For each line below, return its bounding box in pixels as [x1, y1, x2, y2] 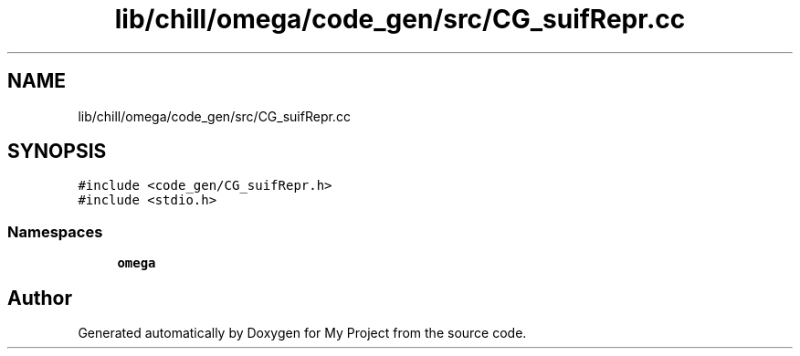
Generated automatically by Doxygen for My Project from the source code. [78, 325, 527, 341]
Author [7, 286, 72, 309]
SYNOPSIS [7, 140, 107, 163]
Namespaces [7, 222, 103, 241]
